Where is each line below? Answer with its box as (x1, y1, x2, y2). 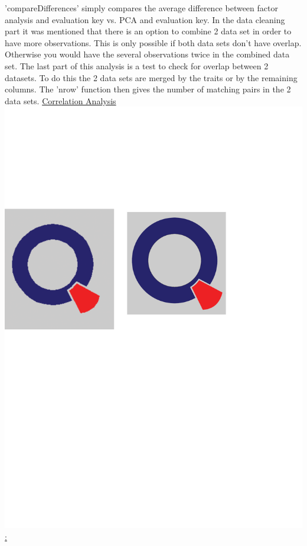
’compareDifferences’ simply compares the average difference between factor (5, 2, 278, 14)
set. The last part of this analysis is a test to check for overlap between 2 (5, 59, 269, 72)
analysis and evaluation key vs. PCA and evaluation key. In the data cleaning (5, 13, 285, 25)
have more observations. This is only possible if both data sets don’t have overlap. (5, 36, 302, 49)
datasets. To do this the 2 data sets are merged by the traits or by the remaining (5, 71, 298, 83)
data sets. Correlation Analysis (5, 94, 116, 107)
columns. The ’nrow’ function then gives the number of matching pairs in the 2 (5, 83, 291, 95)
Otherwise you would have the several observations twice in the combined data (5, 48, 290, 60)
